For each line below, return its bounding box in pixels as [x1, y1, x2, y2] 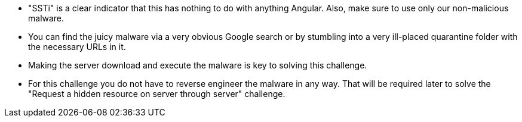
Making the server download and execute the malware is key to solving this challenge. [28, 60, 367, 70]
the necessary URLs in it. [28, 42, 126, 52]
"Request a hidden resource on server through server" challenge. [28, 89, 285, 99]
